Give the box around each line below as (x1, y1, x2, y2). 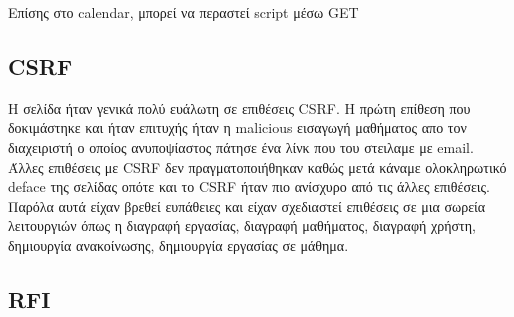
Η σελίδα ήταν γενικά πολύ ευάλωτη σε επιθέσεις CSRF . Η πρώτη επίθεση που (8, 97, 471, 118)
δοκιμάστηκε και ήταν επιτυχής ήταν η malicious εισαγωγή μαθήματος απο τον (8, 117, 467, 138)
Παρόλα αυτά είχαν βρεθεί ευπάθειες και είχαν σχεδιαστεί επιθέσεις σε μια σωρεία (8, 195, 486, 216)
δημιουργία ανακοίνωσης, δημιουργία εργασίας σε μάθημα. (8, 234, 349, 255)
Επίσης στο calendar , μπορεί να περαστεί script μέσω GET (8, 2, 359, 22)
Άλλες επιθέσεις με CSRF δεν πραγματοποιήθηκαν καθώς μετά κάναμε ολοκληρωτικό (8, 156, 507, 177)
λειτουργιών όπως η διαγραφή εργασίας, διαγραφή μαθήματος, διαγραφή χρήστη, (8, 215, 476, 236)
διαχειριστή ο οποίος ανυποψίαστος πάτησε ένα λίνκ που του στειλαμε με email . (8, 136, 474, 157)
